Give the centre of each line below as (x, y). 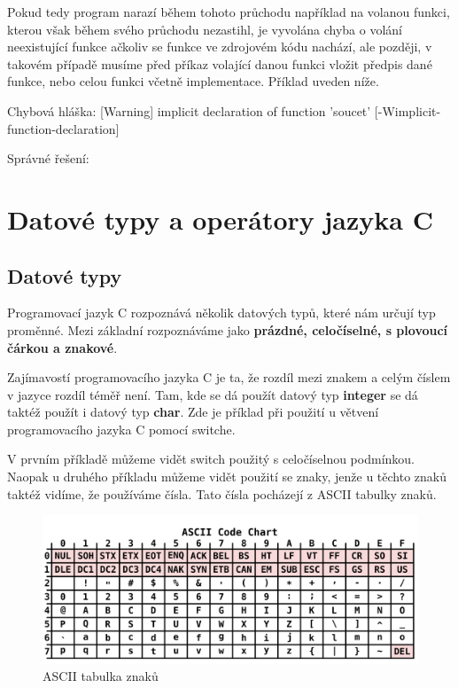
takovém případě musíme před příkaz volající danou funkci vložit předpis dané (220, 63)
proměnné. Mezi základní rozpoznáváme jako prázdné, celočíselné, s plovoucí (228, 329)
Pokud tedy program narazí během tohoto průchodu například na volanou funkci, (229, 12)
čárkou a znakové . (62, 347)
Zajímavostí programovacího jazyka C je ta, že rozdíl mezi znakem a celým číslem (229, 377)
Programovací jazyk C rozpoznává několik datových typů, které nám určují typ (221, 313)
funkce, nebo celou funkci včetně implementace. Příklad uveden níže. (193, 81)
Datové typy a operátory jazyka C (220, 219)
